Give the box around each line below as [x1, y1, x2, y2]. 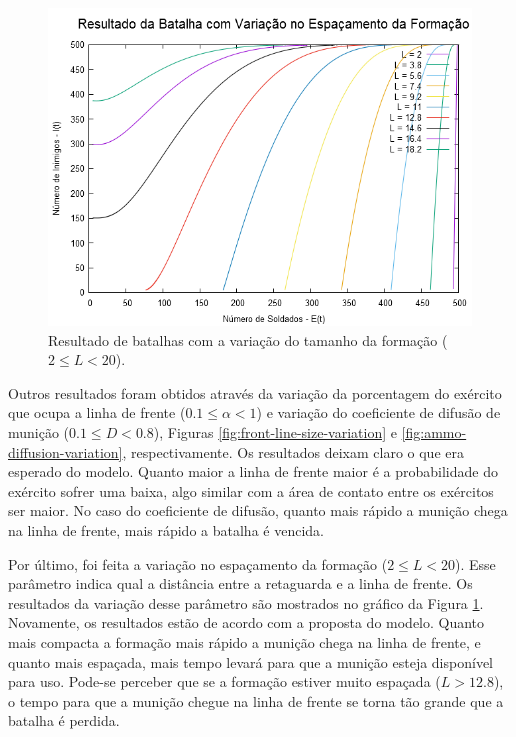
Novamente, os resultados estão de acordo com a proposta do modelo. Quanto [8, 612, 485, 633]
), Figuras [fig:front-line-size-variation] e [153, 421, 397, 442]
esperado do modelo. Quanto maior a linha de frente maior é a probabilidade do [8, 461, 498, 482]
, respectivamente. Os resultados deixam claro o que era [122, 441, 464, 462]
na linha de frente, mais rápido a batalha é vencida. [8, 519, 324, 540]
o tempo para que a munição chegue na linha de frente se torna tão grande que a [8, 690, 504, 711]
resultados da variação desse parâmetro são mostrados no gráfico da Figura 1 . [8, 592, 484, 613]
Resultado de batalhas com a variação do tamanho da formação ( [48, 329, 448, 350]
